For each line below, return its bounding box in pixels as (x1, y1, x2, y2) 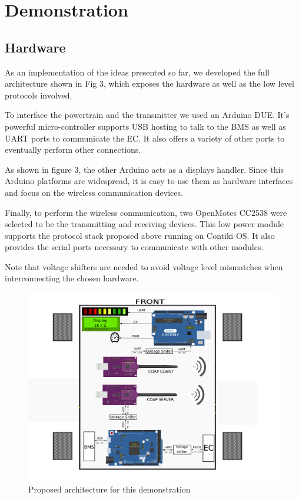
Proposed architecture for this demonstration (28, 482, 191, 495)
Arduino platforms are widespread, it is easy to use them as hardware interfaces (5, 175, 293, 187)
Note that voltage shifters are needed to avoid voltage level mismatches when (5, 260, 283, 273)
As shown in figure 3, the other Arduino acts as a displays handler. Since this (5, 163, 284, 175)
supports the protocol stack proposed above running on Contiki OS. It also (5, 229, 275, 241)
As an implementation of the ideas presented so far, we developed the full (5, 65, 270, 78)
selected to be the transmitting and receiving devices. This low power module (5, 218, 284, 230)
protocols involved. (5, 88, 72, 101)
